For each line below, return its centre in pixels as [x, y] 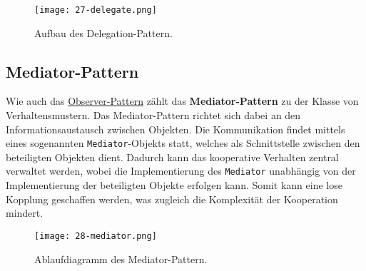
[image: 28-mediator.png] [96, 236]
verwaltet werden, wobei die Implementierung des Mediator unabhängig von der [181, 171]
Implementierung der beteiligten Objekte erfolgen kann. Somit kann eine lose [174, 185]
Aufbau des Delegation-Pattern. [103, 32]
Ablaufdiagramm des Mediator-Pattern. [121, 259]
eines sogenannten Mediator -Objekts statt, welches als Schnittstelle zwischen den [183, 143]
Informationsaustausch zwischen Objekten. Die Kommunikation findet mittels [176, 129]
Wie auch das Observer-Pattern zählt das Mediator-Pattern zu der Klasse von [182, 101]
